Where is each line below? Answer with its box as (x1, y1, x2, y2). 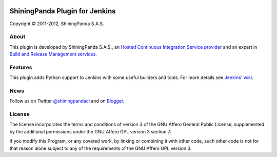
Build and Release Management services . (9, 51, 97, 57)
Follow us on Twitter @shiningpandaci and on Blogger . (9, 98, 125, 104)
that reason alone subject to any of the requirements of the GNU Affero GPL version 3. (9, 145, 192, 151)
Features (9, 64, 32, 71)
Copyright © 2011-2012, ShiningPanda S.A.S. (9, 21, 105, 27)
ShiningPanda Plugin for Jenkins (9, 7, 116, 15)
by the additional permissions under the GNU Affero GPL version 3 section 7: (9, 128, 172, 134)
